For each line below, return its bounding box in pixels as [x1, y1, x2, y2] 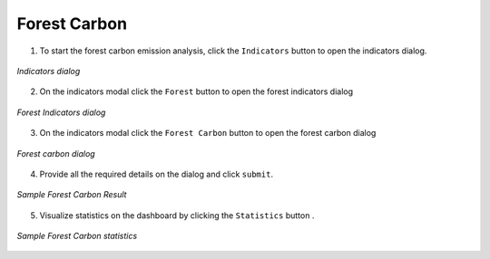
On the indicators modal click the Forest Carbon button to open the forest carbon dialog [39, 128, 377, 139]
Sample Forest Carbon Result [16, 189, 127, 200]
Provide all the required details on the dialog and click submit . [39, 168, 274, 179]
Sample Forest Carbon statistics [16, 231, 138, 242]
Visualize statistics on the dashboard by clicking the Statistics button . [39, 209, 315, 221]
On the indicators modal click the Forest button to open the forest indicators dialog [39, 86, 354, 97]
